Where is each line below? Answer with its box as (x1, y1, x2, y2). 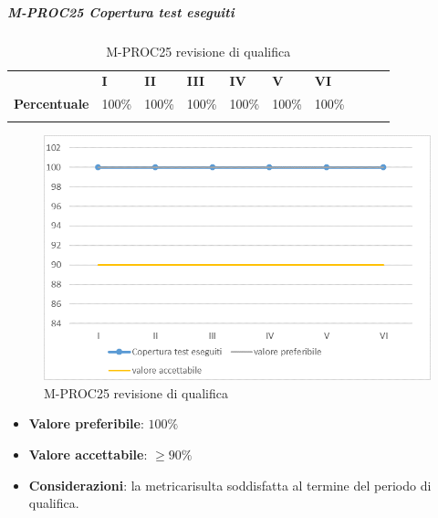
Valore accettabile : (28, 444, 148, 463)
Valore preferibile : (28, 414, 144, 433)
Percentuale (14, 94, 89, 113)
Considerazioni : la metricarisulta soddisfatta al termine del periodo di (28, 475, 432, 494)
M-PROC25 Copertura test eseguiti (7, 2, 235, 21)
